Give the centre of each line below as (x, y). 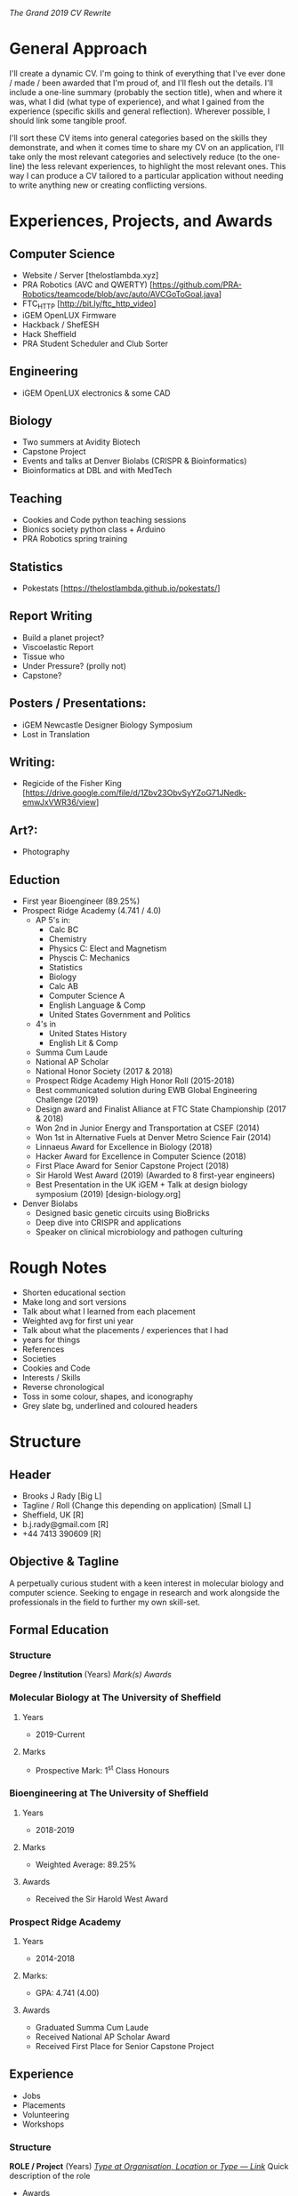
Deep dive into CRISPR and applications (108, 1223)
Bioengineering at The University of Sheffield (109, 1793)
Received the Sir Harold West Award (102, 1899)
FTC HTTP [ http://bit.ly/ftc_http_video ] (89, 304)
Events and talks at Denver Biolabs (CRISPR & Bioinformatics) (134, 461)
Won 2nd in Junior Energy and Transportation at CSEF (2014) (147, 1128)
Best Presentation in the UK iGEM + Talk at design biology (141, 1185)
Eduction (35, 880)
